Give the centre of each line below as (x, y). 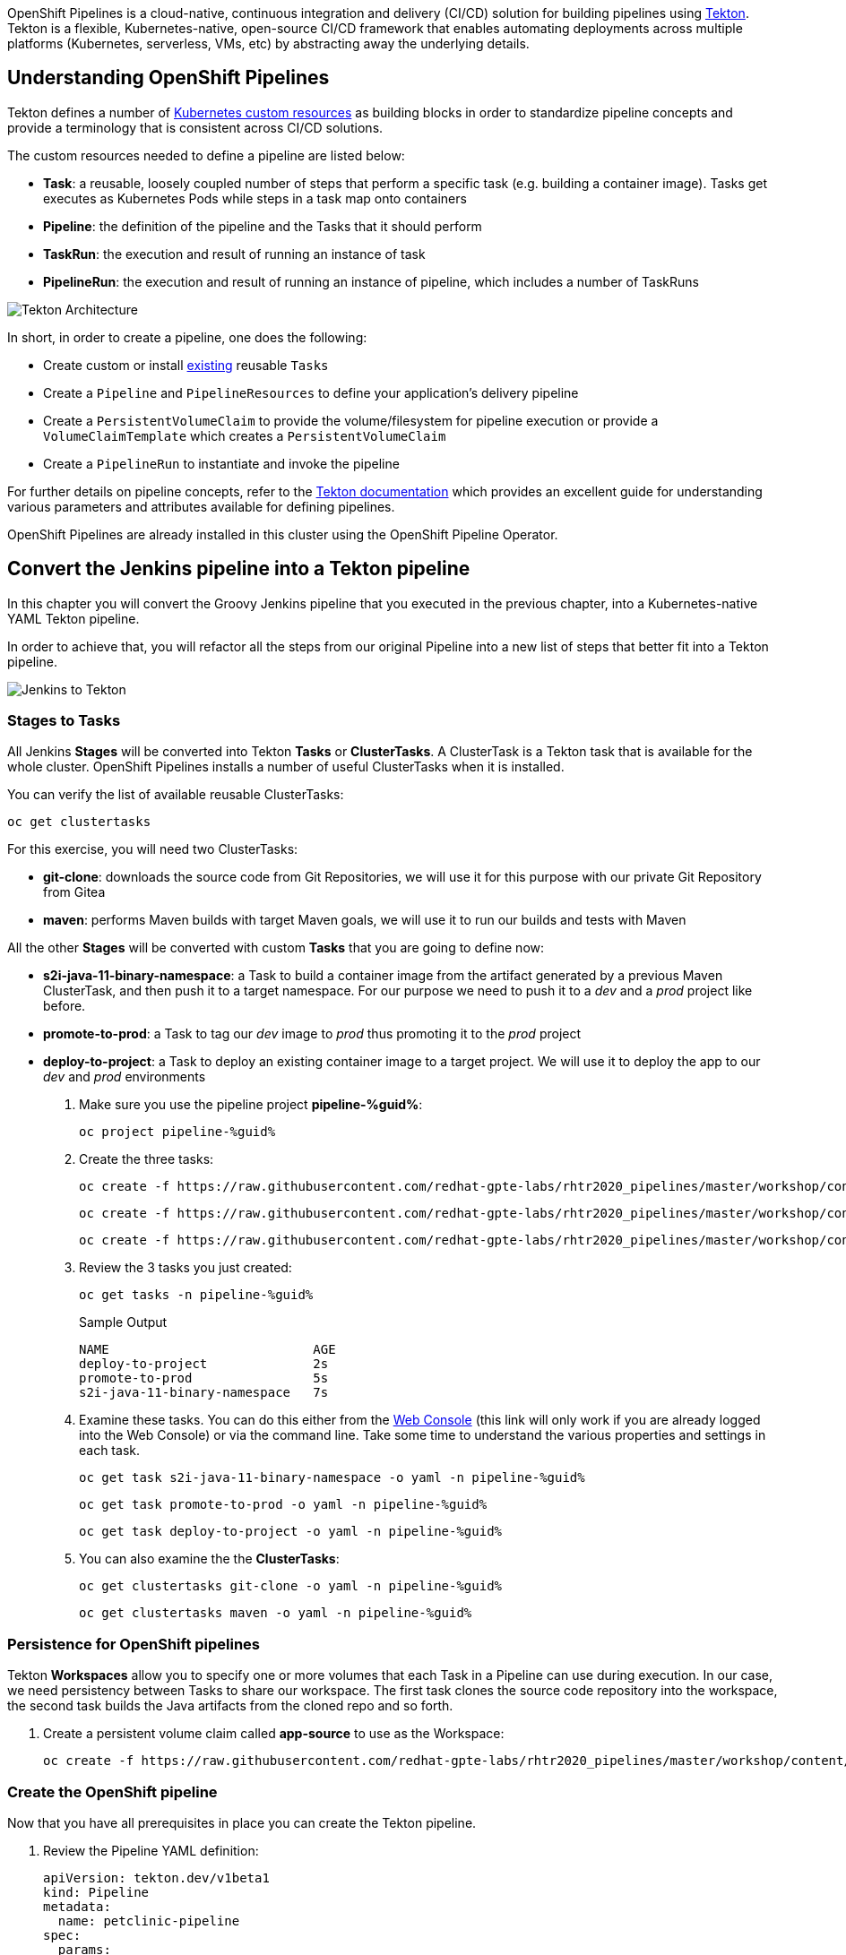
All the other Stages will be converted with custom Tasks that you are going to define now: (276, 948)
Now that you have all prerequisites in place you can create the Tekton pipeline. (242, 1822)
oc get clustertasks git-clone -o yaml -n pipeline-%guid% (291, 1586)
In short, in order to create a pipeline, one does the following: (187, 337)
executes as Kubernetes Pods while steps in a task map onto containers (255, 198)
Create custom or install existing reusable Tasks (186, 365)
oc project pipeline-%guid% (177, 1132)
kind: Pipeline (96, 1892)
